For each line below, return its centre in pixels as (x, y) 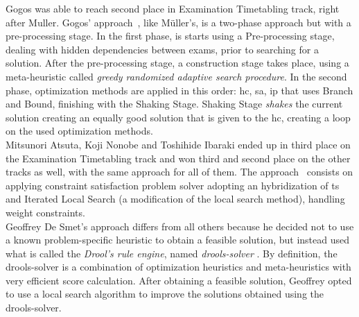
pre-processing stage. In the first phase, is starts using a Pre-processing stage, (170, 36)
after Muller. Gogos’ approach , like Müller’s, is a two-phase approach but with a (178, 22)
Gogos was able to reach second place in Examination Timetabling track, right (173, 8)
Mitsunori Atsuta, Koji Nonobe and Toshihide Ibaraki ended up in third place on (178, 144)
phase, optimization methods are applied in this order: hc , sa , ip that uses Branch (179, 90)
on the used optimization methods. (79, 131)
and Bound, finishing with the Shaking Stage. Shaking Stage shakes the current (174, 104)
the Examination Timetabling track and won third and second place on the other (178, 158)
